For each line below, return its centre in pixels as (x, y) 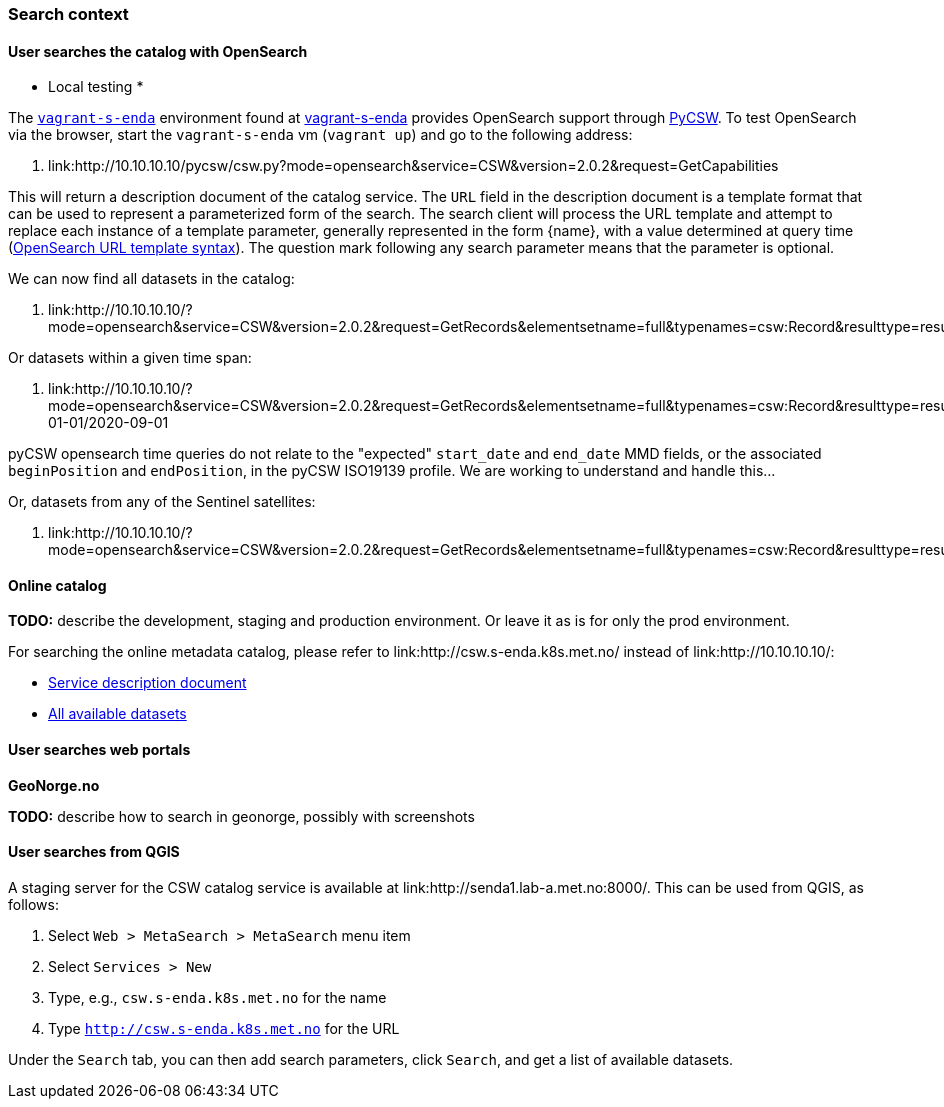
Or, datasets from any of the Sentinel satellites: (162, 502)
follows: (33, 904)
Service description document (147, 683)
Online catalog (57, 585)
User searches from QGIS (94, 852)
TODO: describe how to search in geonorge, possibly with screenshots (241, 816)
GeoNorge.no (54, 785)
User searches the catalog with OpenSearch (158, 51)
